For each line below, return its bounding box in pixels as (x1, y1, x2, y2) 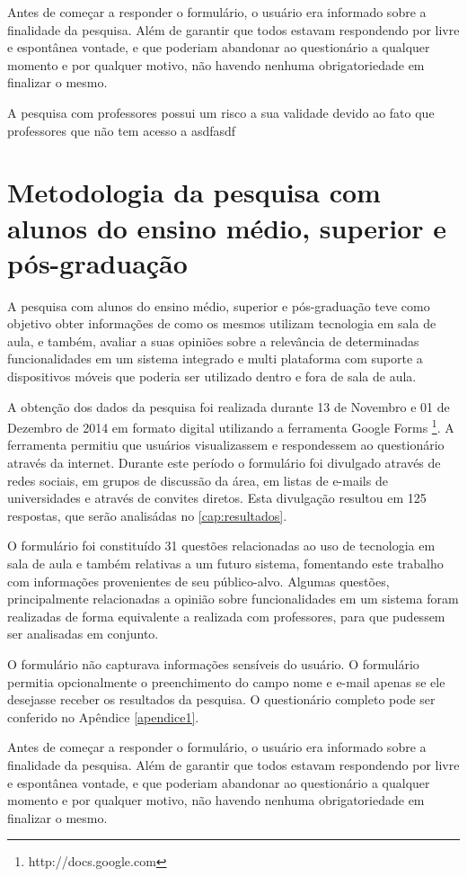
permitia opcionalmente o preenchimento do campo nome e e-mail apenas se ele (7, 672, 445, 691)
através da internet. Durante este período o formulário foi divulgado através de (7, 453, 441, 472)
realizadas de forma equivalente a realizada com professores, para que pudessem (7, 606, 445, 625)
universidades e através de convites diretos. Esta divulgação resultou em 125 (7, 488, 427, 507)
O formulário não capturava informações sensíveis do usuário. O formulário (7, 655, 419, 673)
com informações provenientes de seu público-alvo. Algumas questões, (7, 571, 390, 590)
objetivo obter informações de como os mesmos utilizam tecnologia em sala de (7, 314, 436, 333)
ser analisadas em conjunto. (7, 624, 159, 643)
